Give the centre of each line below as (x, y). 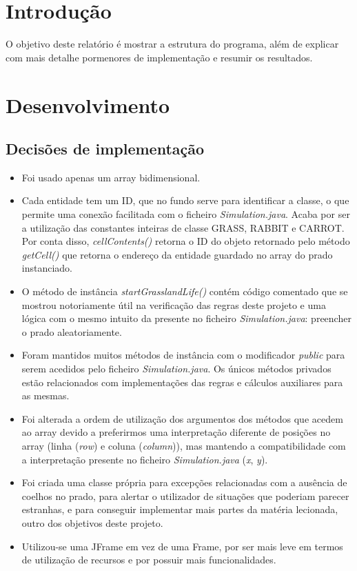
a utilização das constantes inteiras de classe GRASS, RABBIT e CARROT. (183, 227)
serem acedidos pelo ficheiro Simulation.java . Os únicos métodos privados (176, 369)
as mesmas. (45, 395)
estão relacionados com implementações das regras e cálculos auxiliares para (182, 382)
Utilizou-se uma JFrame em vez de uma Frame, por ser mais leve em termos (182, 546)
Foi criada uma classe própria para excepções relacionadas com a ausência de (184, 482)
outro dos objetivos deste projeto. (92, 522)
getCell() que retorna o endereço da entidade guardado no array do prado (177, 254)
